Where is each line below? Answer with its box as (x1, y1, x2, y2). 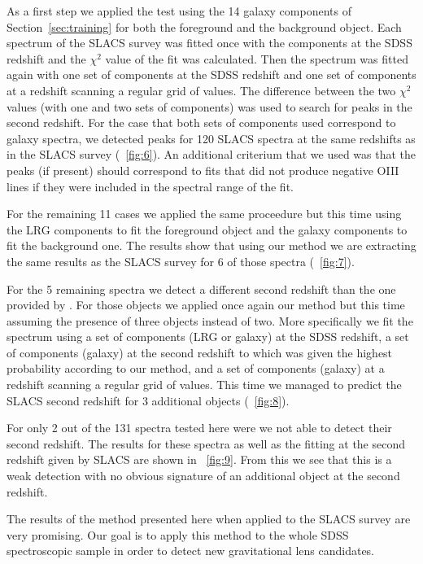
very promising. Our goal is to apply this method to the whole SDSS (7, 526, 349, 543)
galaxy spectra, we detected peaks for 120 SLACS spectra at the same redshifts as (7, 129, 416, 146)
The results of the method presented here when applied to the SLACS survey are (7, 510, 411, 527)
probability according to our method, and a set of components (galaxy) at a (7, 360, 385, 377)
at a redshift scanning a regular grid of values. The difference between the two (7, 81, 396, 98)
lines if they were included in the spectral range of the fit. (7, 177, 294, 195)
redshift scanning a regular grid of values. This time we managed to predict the (7, 376, 402, 393)
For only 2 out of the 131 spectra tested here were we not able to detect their (7, 419, 392, 436)
